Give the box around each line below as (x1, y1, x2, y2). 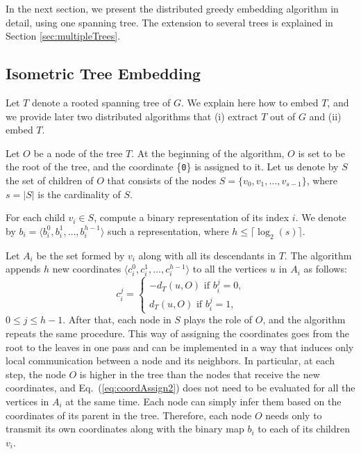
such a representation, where (108, 223, 229, 238)
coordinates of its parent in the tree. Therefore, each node (6, 407, 252, 422)
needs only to (265, 407, 322, 422)
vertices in (6, 394, 49, 408)
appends (6, 261, 41, 276)
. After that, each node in (62, 312, 171, 327)
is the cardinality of (37, 186, 121, 201)
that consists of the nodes (107, 173, 217, 188)
